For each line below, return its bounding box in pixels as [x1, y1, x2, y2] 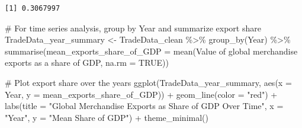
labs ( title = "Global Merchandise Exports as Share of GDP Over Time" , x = [5, 100, 284, 112]
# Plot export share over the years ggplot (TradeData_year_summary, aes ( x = [5, 76, 292, 88]
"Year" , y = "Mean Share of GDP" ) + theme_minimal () [5, 111, 208, 123]
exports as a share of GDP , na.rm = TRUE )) [5, 56, 169, 69]
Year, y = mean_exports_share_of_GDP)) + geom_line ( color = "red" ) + [5, 88, 278, 100]
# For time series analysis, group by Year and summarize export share [5, 21, 261, 34]
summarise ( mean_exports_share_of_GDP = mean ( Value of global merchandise [5, 44, 298, 57]
